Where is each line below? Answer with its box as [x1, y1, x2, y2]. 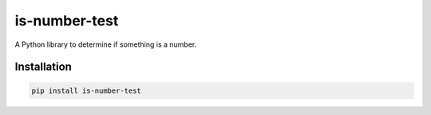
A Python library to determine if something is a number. [14, 40, 197, 49]
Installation [14, 60, 72, 74]
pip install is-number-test [31, 86, 141, 95]
